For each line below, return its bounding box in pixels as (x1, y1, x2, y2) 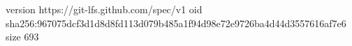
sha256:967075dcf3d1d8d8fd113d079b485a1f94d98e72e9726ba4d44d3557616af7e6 (6, 15, 346, 30)
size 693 (6, 29, 39, 44)
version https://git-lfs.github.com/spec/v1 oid (6, 2, 203, 16)
